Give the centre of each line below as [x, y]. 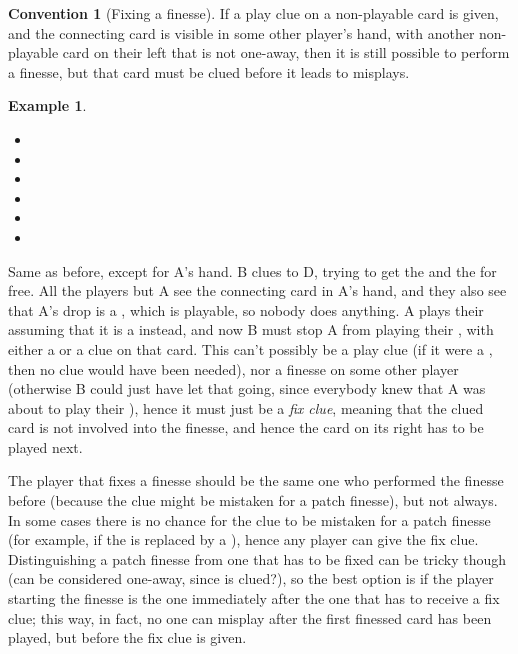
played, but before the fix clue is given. [127, 637]
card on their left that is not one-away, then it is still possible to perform [286, 52]
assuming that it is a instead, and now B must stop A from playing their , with [251, 329]
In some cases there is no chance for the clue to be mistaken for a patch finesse [249, 519]
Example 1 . [47, 105]
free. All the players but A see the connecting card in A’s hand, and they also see [257, 290]
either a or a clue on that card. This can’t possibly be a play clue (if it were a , [250, 348]
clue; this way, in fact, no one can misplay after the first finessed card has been [250, 617]
